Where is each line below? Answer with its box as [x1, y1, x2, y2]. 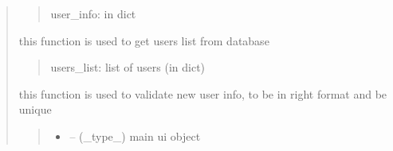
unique [18, 101, 52, 118]
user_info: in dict [50, 6, 136, 21]
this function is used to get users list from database [18, 32, 269, 48]
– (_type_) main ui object [69, 127, 201, 144]
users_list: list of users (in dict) [50, 59, 206, 75]
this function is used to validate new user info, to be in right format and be [18, 85, 387, 102]
